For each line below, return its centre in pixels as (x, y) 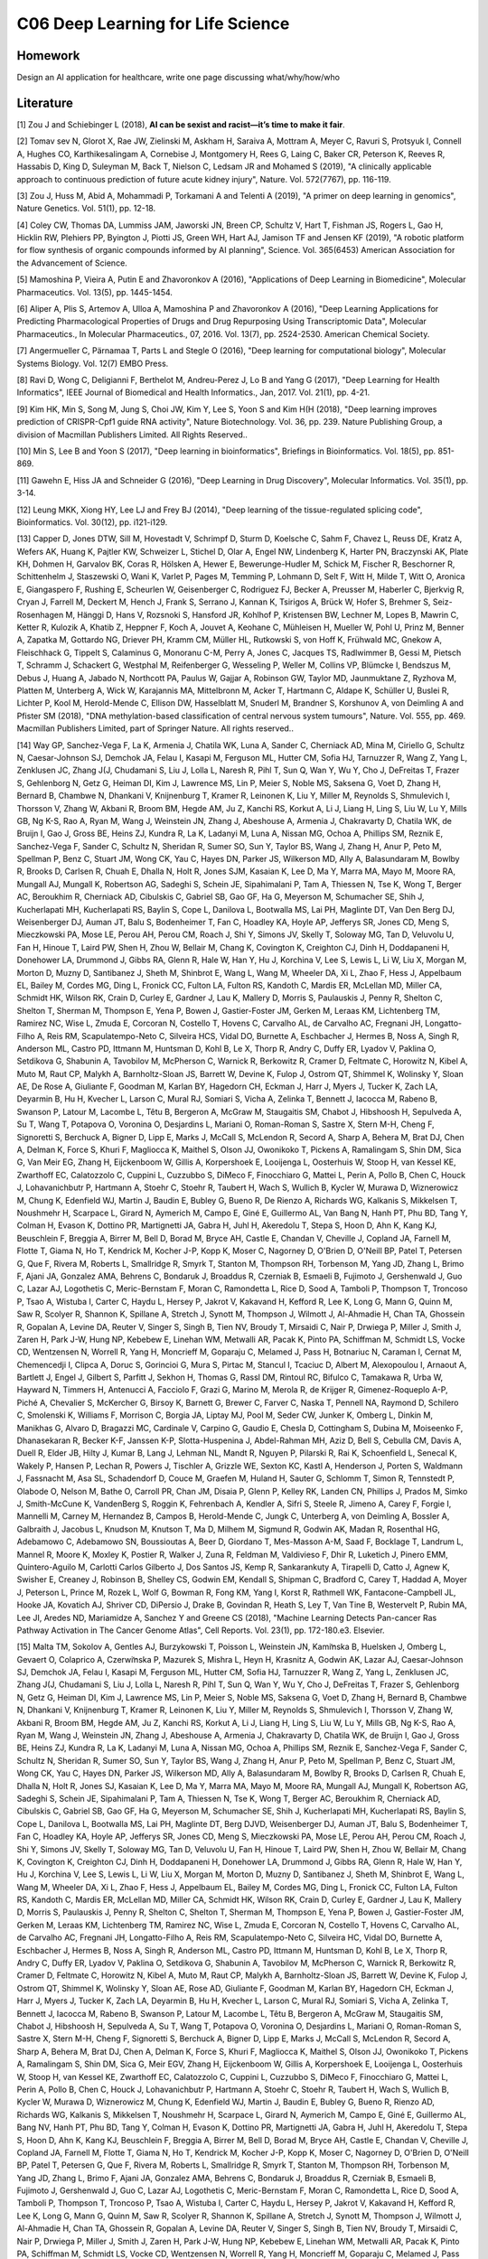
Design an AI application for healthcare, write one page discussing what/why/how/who (178, 78)
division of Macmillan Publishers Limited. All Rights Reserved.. (132, 435)
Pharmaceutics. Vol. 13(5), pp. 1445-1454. (95, 292)
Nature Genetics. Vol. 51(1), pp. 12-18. (86, 209)
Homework (48, 56)
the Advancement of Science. (72, 263)
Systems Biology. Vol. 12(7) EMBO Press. (93, 363)
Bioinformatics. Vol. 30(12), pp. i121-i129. (92, 522)
